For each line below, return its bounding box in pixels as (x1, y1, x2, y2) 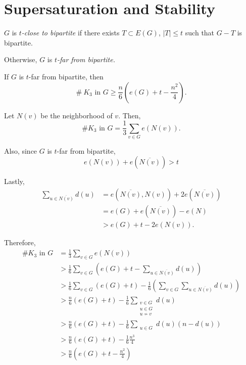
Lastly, (4, 176, 25, 187)
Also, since (4, 145, 37, 156)
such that (185, 27, 215, 38)
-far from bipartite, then (28, 71, 104, 81)
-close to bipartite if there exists (21, 27, 120, 38)
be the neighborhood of (40, 110, 113, 120)
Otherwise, (4, 54, 37, 65)
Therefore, (4, 237, 36, 248)
